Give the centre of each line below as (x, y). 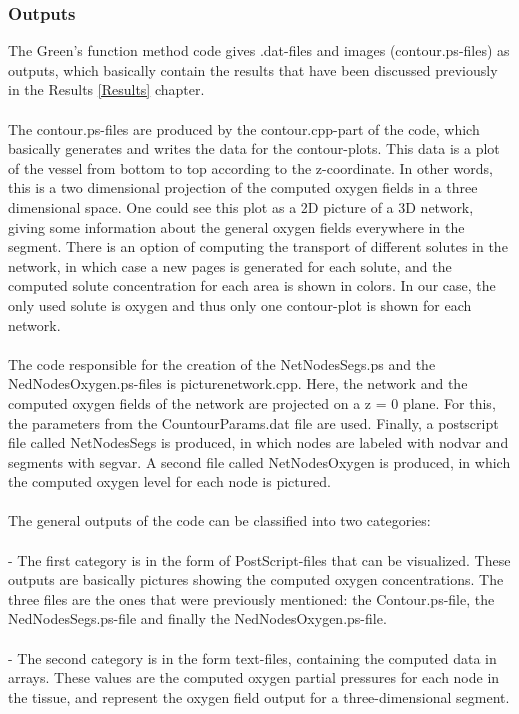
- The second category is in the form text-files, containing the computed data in (252, 657)
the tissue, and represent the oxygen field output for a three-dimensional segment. (259, 696)
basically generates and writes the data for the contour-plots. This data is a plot (254, 148)
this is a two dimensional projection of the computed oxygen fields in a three (243, 187)
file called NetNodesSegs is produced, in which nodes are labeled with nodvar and (258, 442)
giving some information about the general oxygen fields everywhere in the (236, 226)
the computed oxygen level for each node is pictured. (169, 481)
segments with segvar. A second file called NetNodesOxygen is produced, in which (259, 461)
